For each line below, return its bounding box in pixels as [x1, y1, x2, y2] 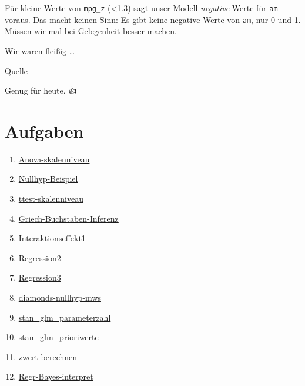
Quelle [5, 64, 28, 76]
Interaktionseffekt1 [18, 232, 86, 244]
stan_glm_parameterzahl [18, 311, 111, 323]
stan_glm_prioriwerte [18, 331, 99, 343]
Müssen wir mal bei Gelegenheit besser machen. [5, 25, 177, 37]
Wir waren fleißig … [5, 44, 75, 56]
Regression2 [18, 251, 61, 264]
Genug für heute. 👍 [5, 84, 77, 96]
